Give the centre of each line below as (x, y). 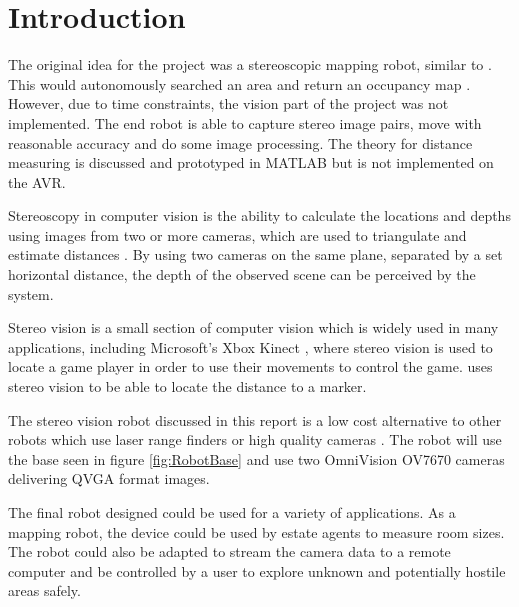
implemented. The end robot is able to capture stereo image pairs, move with (245, 122)
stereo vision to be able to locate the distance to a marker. (187, 386)
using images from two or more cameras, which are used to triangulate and (237, 234)
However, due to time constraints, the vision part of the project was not (228, 103)
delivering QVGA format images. (109, 478)
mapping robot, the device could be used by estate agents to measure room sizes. (256, 531)
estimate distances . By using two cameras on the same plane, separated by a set (255, 254)
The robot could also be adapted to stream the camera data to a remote (229, 551)
